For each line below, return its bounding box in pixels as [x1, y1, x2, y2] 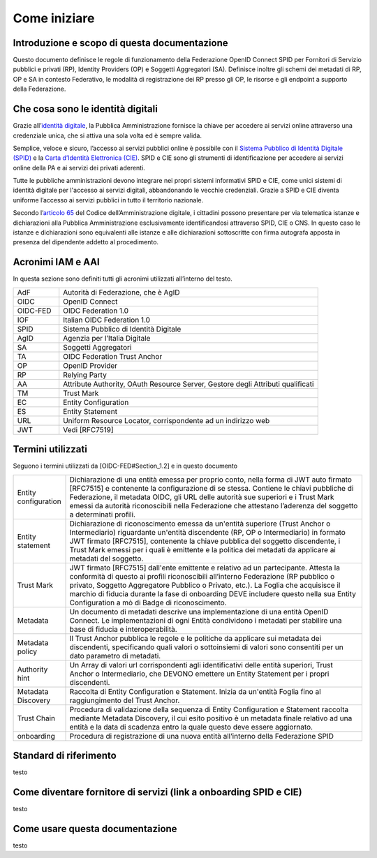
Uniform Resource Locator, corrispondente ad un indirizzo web [63, 415, 270, 425]
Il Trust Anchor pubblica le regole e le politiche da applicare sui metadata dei [69, 633, 322, 643]
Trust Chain [17, 713, 56, 723]
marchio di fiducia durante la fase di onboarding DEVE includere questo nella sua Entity [69, 589, 356, 598]
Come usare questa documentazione [13, 822, 177, 834]
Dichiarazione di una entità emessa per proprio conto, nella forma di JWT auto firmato [69, 475, 353, 485]
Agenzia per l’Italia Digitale [63, 333, 151, 343]
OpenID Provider [63, 360, 118, 370]
